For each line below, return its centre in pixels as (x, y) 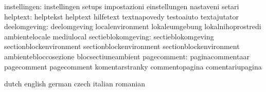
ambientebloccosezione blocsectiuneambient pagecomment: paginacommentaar (127, 56)
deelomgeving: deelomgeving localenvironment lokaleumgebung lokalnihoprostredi (133, 26)
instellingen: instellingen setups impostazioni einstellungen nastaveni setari (122, 6)
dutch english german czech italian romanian (75, 84)
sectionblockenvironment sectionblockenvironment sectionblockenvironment (122, 46)
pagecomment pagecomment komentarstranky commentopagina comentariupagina (133, 66)
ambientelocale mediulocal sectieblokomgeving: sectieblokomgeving (109, 36)
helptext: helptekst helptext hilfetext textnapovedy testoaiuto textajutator (122, 16)
